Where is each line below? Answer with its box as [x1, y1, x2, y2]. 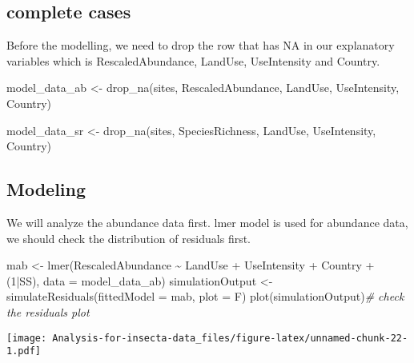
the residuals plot [6, 303, 90, 320]
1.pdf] [6, 345, 41, 357]
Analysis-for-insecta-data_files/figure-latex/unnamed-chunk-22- [52, 332, 408, 344]
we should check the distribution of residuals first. [6, 229, 251, 246]
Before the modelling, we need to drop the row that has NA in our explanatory [6, 37, 395, 54]
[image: [6, 332, 47, 344]
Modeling [6, 177, 86, 201]
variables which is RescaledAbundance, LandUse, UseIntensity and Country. [6, 52, 380, 69]
